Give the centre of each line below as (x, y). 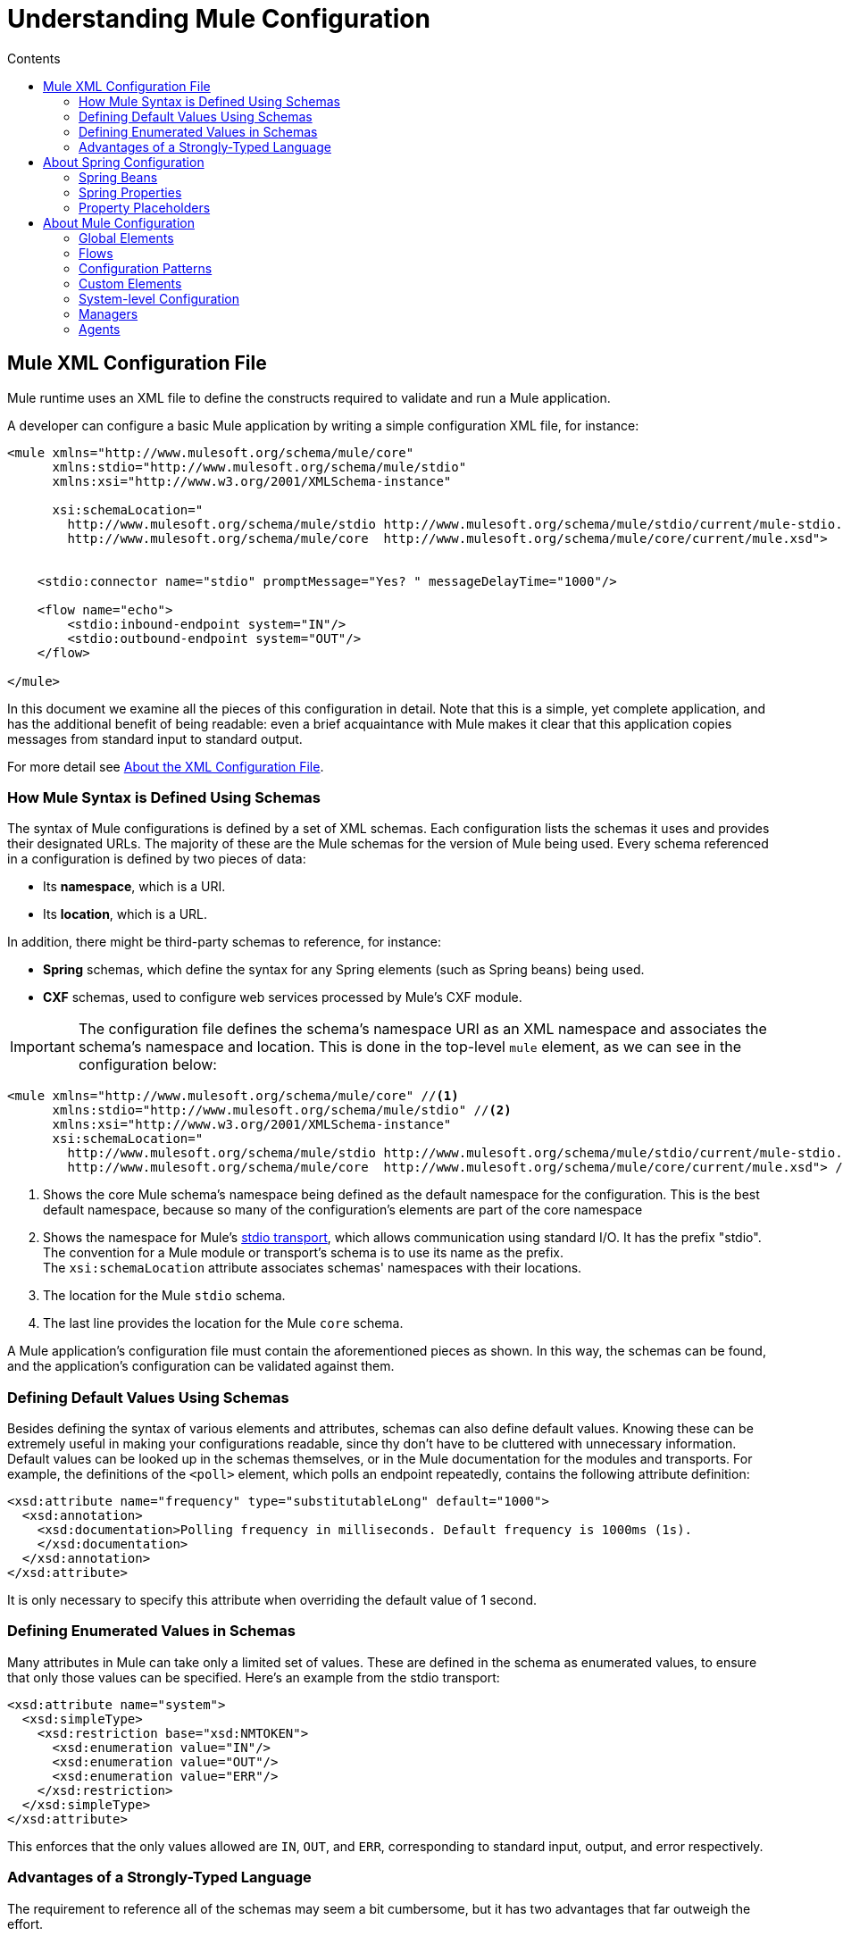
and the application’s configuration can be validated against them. (201, 1366)
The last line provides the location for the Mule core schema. (223, 1323)
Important (42, 1047)
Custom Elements (130, 283)
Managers (109, 313)
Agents (100, 329)
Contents (34, 58)
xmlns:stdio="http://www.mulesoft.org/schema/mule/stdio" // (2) (282, 1110)
